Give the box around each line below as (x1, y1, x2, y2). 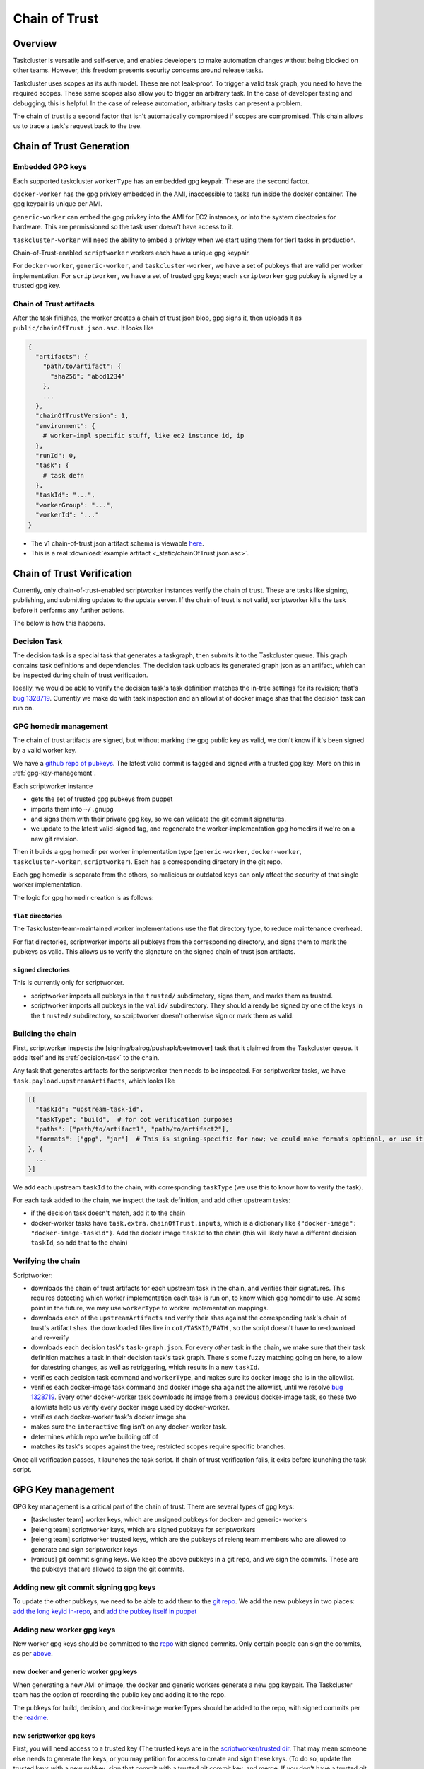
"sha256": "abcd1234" (50, 372, 125, 380)
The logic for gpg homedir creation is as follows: (13, 893, 155, 901)
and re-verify (30, 1333, 69, 1342)
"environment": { (35, 422, 95, 430)
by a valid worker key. (13, 746, 77, 754)
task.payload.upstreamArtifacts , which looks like (13, 1076, 175, 1085)
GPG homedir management (13, 721, 109, 731)
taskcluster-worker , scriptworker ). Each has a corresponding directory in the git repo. (13, 857, 283, 866)
